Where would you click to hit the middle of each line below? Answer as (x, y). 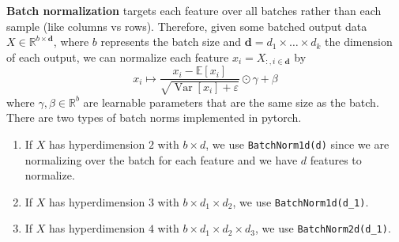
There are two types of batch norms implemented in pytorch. (154, 117)
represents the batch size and (171, 42)
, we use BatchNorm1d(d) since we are (297, 144)
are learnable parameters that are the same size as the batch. (231, 102)
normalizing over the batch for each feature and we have (161, 159)
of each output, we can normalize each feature (118, 57)
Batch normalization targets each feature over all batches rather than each (194, 10)
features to (336, 159)
